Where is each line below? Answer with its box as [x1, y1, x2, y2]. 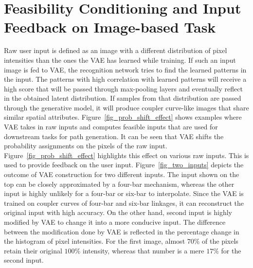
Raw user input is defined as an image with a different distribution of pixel [4, 45, 227, 55]
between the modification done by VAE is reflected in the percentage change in [4, 226, 239, 236]
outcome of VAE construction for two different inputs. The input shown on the [4, 169, 239, 179]
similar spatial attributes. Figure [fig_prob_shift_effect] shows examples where [4, 112, 242, 122]
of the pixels [202, 236, 238, 246]
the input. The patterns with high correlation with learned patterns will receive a [4, 74, 247, 84]
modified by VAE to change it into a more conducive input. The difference [4, 217, 226, 227]
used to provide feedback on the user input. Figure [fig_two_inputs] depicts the [4, 160, 244, 170]
